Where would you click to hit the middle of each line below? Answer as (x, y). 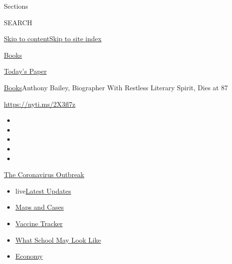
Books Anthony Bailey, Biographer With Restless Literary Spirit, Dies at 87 (116, 87)
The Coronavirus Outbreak (44, 174)
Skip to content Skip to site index (53, 39)
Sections (16, 6)
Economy (29, 256)
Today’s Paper (25, 71)
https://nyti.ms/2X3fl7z (40, 104)
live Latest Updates (43, 190)
